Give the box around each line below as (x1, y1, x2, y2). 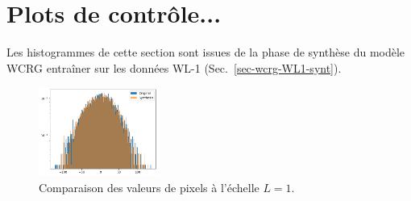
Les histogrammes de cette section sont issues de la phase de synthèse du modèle (6, 44, 405, 61)
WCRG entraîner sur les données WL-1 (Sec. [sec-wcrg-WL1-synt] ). (6, 59, 342, 76)
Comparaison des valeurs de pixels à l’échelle (39, 178, 259, 195)
